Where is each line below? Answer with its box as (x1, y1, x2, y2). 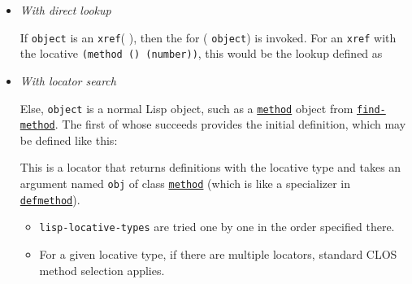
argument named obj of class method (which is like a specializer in (20, 175, 351, 191)
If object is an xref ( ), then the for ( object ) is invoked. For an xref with (20, 28, 397, 46)
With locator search (20, 72, 116, 89)
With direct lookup (20, 2, 111, 18)
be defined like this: (20, 131, 118, 148)
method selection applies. (39, 261, 165, 278)
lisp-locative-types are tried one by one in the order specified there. (39, 218, 395, 235)
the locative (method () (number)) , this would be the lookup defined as (20, 45, 383, 62)
